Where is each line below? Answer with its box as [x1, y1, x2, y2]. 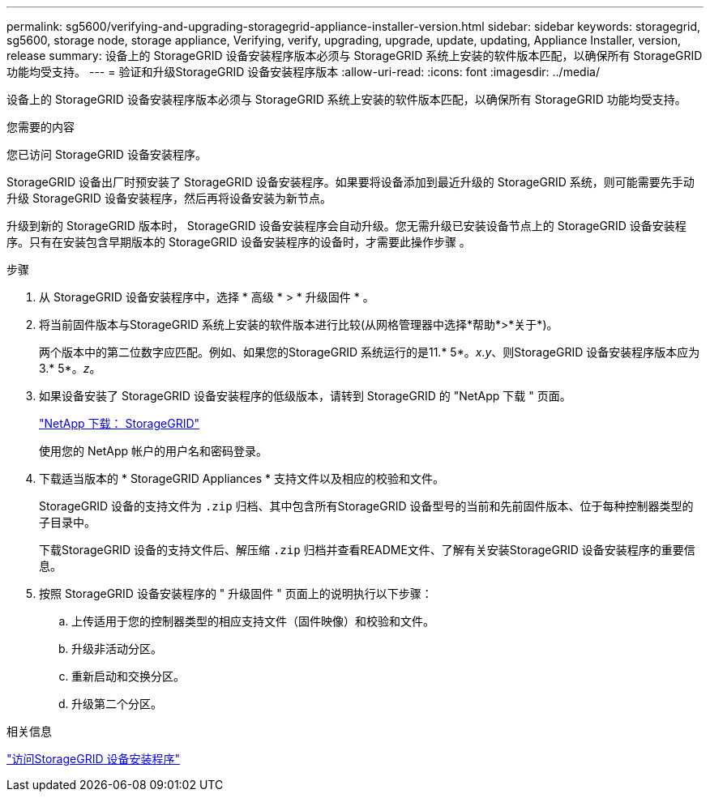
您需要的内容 [6, 120, 75, 134]
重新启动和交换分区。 [71, 669, 185, 683]
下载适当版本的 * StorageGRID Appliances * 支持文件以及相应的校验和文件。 [39, 472, 444, 485]
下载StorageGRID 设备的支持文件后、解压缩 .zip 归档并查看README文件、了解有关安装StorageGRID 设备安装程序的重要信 [39, 543, 695, 557]
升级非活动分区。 [71, 642, 162, 655]
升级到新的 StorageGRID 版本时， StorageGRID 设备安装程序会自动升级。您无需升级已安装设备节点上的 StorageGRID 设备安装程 [6, 219, 686, 233]
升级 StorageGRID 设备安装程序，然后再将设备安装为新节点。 [6, 191, 331, 205]
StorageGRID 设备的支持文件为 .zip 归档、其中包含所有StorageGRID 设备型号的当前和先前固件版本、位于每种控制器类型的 [39, 499, 694, 513]
